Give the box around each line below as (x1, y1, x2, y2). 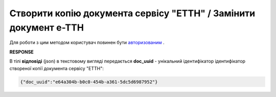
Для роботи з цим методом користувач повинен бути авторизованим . (9, 40, 165, 46)
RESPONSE (9, 49, 34, 55)
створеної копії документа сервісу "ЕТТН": (9, 65, 104, 71)
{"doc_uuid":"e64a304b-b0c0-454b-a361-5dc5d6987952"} (20, 79, 158, 85)
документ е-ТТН (9, 22, 84, 33)
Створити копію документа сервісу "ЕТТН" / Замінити (9, 8, 256, 19)
